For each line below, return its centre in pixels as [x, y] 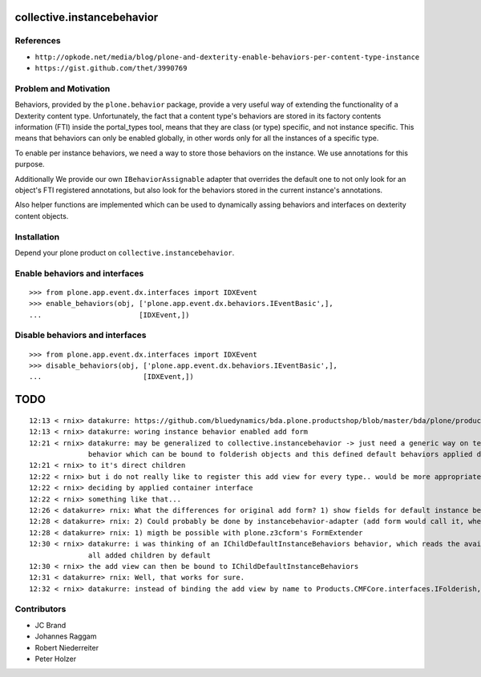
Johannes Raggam [66, 636]
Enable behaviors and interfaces [79, 273]
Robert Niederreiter [67, 647]
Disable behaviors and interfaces [81, 335]
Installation [37, 236]
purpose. [30, 164]
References [38, 41]
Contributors [40, 609]
